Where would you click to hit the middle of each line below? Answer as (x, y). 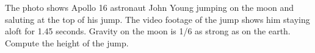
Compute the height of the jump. (67, 42)
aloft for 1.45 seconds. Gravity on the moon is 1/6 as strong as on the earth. (148, 31)
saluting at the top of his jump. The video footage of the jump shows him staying (157, 19)
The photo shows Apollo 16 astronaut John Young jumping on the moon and (150, 7)
